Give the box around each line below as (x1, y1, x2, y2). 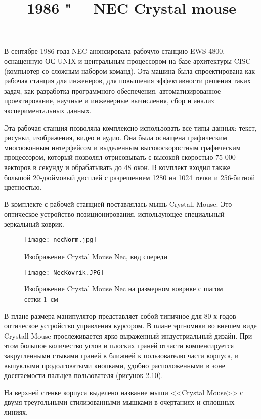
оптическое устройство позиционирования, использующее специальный (4, 208, 225, 219)
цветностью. (4, 182, 42, 192)
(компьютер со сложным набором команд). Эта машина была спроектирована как (4, 65, 255, 76)
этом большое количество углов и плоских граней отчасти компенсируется (4, 340, 234, 351)
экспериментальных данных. (4, 105, 92, 115)
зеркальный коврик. (4, 218, 64, 229)
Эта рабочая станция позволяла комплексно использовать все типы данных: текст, (4, 122, 257, 133)
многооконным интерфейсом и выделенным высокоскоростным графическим (4, 142, 241, 152)
